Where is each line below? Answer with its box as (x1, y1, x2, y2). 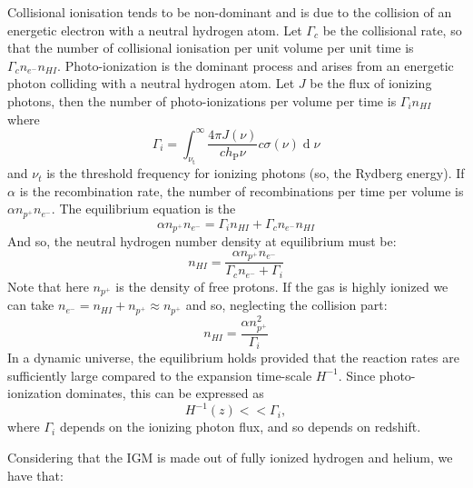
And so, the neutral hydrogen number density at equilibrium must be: (7, 232, 397, 251)
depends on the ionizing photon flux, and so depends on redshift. (59, 417, 421, 436)
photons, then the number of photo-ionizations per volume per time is (7, 91, 397, 110)
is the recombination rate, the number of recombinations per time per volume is (19, 181, 464, 200)
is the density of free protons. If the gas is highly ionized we (115, 276, 448, 295)
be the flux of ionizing (310, 74, 432, 93)
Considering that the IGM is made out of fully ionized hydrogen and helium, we (7, 448, 453, 467)
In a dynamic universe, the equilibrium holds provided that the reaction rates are (7, 348, 459, 367)
